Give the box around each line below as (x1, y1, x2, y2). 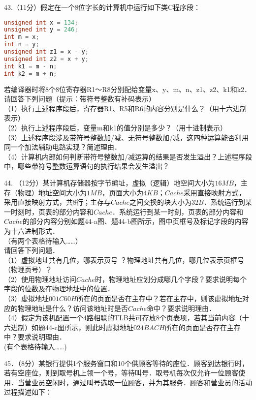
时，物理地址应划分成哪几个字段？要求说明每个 (95, 274, 247, 284)
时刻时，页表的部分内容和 (10, 206, 94, 216)
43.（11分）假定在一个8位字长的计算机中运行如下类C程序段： (4, 2, 200, 12)
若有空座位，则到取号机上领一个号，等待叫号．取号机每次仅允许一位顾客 (4, 368, 238, 378)
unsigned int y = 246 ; (4, 26, 78, 33)
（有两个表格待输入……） (4, 235, 82, 246)
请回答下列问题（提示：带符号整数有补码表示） (4, 93, 156, 104)
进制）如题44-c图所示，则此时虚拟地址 (10, 322, 133, 332)
